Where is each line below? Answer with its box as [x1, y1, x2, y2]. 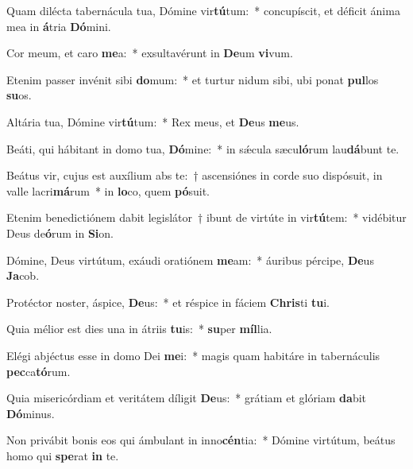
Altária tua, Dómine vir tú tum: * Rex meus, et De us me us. [6, 113, 299, 130]
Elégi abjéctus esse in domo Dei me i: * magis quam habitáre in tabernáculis [6, 347, 380, 363]
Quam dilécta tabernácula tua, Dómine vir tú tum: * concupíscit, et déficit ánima [6, 2, 400, 18]
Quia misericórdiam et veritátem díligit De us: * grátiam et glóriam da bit [6, 390, 366, 406]
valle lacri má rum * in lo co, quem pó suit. [6, 182, 210, 199]
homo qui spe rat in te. [6, 447, 119, 463]
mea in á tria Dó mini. [6, 17, 111, 34]
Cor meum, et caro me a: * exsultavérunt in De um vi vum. [6, 45, 293, 61]
